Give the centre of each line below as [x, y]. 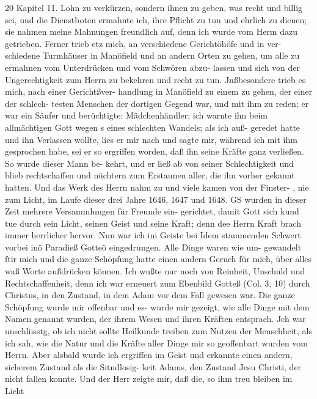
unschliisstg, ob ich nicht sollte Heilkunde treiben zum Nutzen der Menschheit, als [158, 331]
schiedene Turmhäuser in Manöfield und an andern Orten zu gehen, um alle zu [152, 55]
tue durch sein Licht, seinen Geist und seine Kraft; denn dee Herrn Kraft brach [153, 223]
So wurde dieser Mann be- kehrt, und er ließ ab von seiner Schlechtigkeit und [149, 163]
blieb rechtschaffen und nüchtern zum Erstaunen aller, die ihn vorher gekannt [150, 175]
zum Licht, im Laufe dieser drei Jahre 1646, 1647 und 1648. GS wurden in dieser [156, 199]
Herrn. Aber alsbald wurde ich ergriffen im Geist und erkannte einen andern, [149, 355]
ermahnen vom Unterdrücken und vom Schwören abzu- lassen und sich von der [153, 67]
